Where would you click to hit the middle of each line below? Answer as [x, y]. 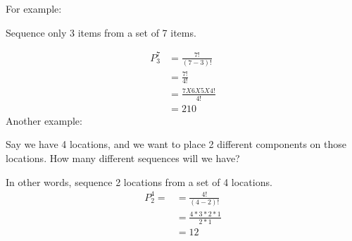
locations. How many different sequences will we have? [123, 158]
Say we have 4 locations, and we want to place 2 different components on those [176, 144]
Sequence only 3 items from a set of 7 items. [101, 32]
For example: [34, 8]
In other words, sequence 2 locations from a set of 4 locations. [139, 181]
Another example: [44, 120]
